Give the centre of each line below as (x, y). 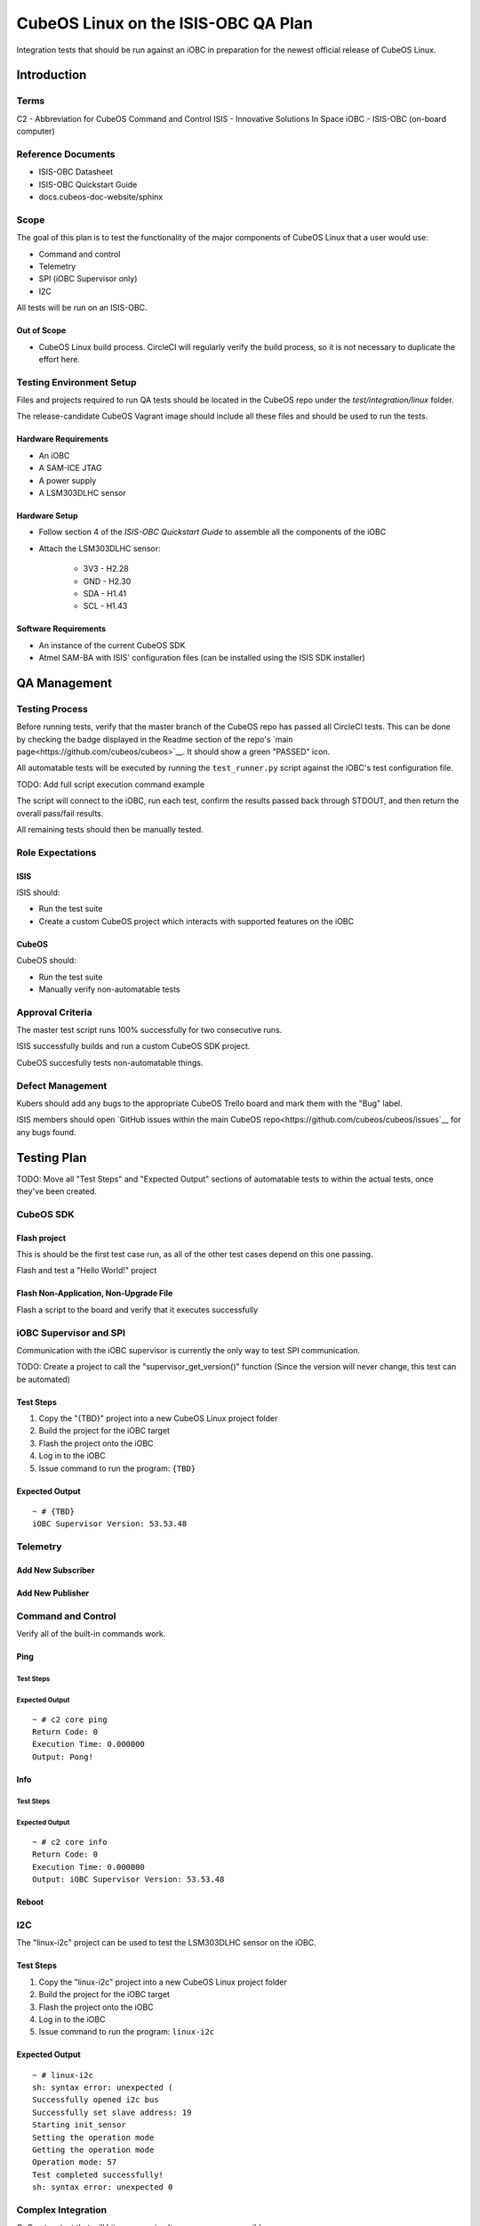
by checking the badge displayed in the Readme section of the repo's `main (155, 739)
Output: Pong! (63, 1757)
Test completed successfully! (98, 2174)
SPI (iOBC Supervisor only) (88, 279)
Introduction (52, 75)
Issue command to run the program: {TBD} (117, 1468)
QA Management (64, 682)
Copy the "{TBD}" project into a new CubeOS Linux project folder (158, 1418)
